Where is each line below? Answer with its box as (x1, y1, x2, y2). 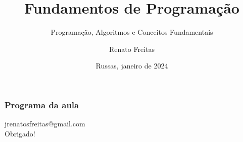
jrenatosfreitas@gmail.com (5, 118, 85, 129)
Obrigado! (5, 128, 35, 138)
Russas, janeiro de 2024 (95, 60, 168, 71)
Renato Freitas (109, 43, 155, 54)
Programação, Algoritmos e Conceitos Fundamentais (51, 27, 213, 37)
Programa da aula (5, 98, 79, 111)
